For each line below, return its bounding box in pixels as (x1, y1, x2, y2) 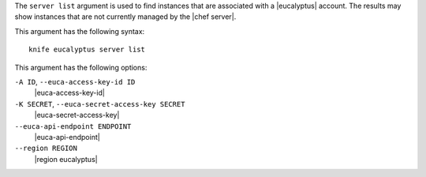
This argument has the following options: (14, 62, 148, 72)
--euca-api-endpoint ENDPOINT (14, 122, 132, 130)
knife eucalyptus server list (28, 45, 146, 55)
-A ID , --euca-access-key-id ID (14, 77, 136, 86)
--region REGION (14, 144, 78, 153)
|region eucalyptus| (34, 154, 98, 164)
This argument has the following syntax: (14, 26, 145, 36)
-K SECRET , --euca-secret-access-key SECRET (14, 99, 185, 108)
